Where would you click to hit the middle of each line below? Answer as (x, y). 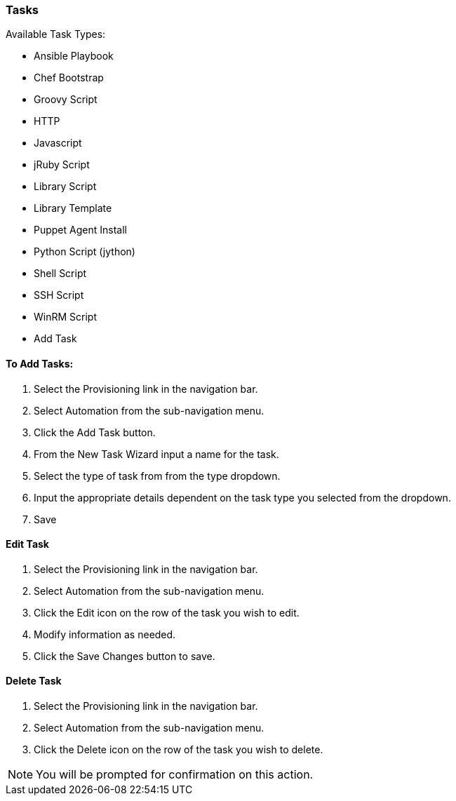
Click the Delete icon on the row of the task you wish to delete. (179, 750)
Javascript (58, 143)
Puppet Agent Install (80, 230)
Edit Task (27, 544)
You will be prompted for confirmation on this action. (175, 775)
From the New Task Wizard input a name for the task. (156, 454)
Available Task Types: (56, 34)
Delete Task (34, 681)
